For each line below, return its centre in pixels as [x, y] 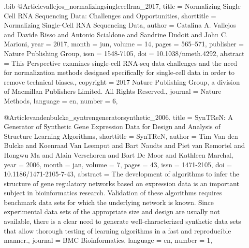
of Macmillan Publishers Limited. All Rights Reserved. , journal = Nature [113, 91]
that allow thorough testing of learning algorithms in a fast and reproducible [117, 230]
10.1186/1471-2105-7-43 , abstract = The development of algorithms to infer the [122, 174]
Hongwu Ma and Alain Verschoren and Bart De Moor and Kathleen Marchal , [119, 154]
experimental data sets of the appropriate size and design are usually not [112, 212]
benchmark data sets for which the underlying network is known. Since [109, 202]
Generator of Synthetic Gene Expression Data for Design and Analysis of [112, 126]
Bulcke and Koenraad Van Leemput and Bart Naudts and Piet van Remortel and [124, 145]
